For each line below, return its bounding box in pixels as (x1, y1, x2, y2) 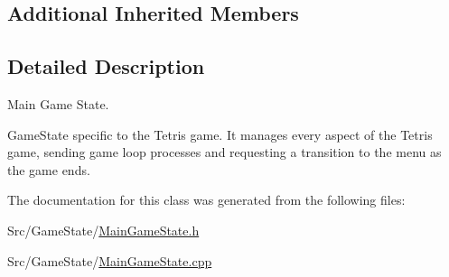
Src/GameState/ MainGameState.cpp (7, 251, 212, 270)
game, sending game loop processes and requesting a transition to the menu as (7, 143, 442, 162)
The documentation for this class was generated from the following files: (7, 190, 406, 209)
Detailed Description (7, 52, 205, 80)
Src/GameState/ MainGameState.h (7, 220, 200, 239)
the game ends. (7, 160, 90, 179)
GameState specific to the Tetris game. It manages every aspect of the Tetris (7, 125, 433, 143)
